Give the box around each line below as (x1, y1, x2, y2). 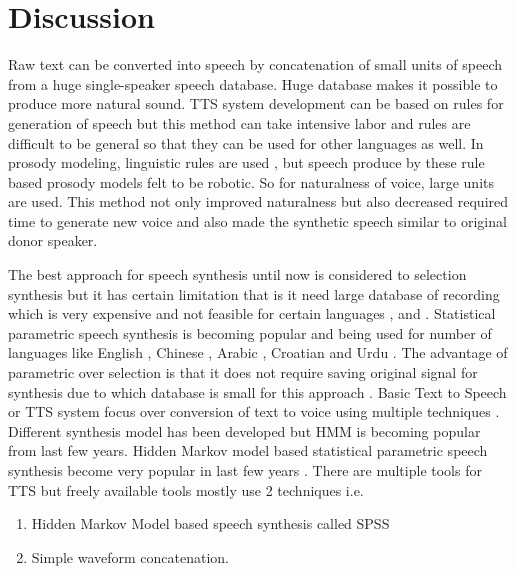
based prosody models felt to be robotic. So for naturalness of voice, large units (8, 171, 495, 192)
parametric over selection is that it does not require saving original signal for (8, 362, 478, 383)
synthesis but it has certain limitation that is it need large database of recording (8, 283, 500, 304)
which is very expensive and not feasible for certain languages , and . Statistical (8, 303, 496, 324)
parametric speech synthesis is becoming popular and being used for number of (8, 322, 492, 343)
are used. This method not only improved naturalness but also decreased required (8, 191, 509, 212)
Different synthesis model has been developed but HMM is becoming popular (8, 420, 481, 441)
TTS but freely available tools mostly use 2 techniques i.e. (8, 479, 364, 500)
